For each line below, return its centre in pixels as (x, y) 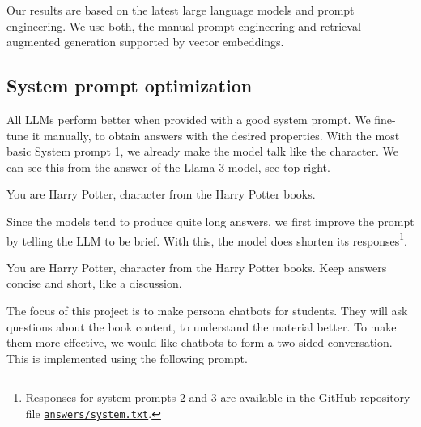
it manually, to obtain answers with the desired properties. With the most (216, 135)
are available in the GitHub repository (315, 397)
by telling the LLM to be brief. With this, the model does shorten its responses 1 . (207, 239)
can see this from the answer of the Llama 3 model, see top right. (168, 167)
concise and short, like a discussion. (94, 283)
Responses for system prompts (101, 397)
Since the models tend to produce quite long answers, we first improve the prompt (210, 221)
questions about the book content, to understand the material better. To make (202, 326)
